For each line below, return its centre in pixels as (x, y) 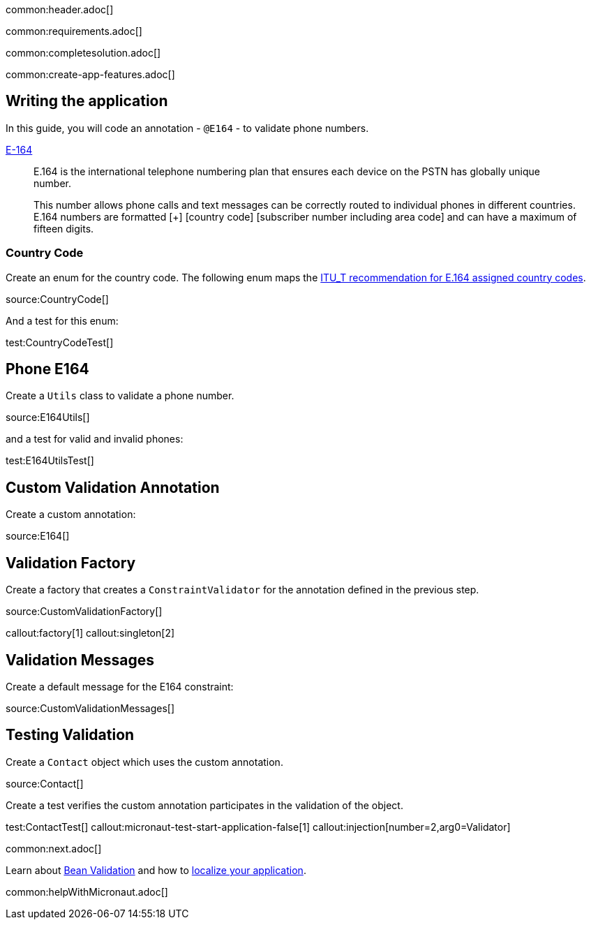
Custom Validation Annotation (113, 487)
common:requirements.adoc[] (74, 31)
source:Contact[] (45, 783)
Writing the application (87, 101)
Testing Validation (70, 735)
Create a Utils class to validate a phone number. (120, 396)
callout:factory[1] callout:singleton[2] (90, 633)
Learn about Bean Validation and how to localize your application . (156, 870)
